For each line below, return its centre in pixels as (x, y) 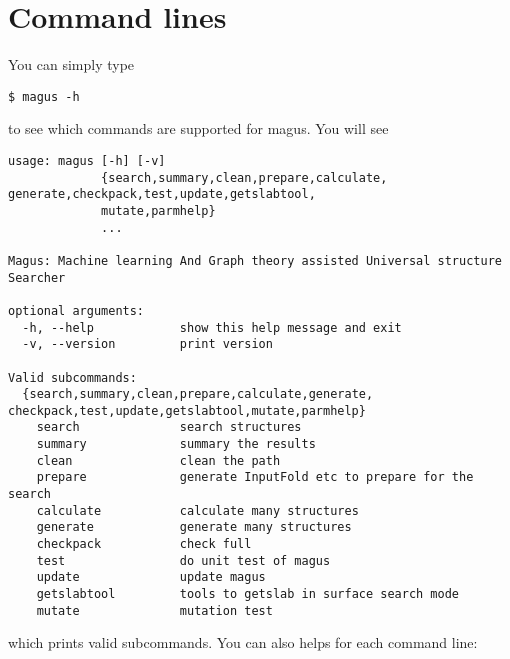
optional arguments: (76, 310)
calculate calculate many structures (197, 510)
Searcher (37, 277)
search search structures (169, 427)
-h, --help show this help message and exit (212, 327)
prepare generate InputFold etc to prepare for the (255, 477)
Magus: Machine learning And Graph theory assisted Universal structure (255, 260)
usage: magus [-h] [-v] (87, 160)
